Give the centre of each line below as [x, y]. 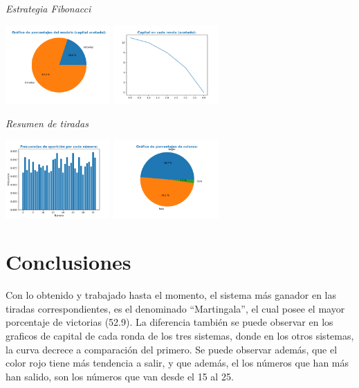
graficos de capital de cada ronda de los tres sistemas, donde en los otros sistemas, [180, 336]
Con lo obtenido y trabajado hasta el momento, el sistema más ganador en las [171, 295]
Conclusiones [68, 262]
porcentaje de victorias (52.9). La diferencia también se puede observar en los [169, 322]
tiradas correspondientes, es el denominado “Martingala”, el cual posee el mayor [175, 308]
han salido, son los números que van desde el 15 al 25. [120, 376]
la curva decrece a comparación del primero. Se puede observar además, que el [172, 349]
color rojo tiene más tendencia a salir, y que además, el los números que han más [177, 363]
